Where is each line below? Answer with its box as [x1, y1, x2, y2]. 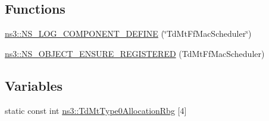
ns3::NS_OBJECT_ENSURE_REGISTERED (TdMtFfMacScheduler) [5, 47, 265, 59]
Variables [5, 76, 63, 94]
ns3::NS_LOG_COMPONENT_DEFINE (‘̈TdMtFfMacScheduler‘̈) [5, 27, 252, 40]
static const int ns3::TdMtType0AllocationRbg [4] [5, 104, 187, 116]
